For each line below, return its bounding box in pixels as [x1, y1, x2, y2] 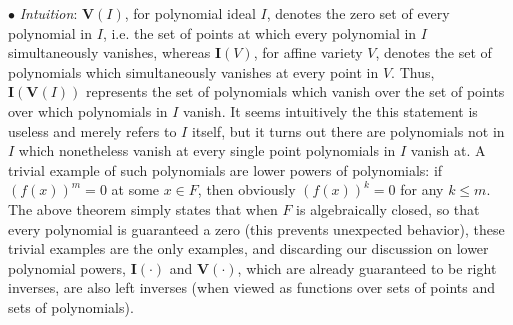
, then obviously [197, 179, 296, 200]
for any [400, 179, 444, 200]
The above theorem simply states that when [8, 198, 278, 219]
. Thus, [391, 61, 435, 82]
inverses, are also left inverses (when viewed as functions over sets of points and [8, 277, 495, 298]
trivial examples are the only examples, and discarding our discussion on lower [8, 238, 489, 259]
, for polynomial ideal [124, 3, 256, 23]
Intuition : [19, 3, 78, 23]
